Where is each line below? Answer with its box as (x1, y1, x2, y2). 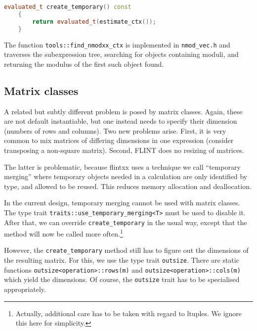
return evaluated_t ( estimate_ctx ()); (32, 18, 156, 25)
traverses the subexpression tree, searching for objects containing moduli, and (4, 49, 239, 59)
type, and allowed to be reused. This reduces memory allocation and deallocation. (4, 181, 252, 191)
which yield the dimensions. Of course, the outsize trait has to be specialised (4, 274, 240, 284)
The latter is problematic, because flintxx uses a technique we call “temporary (4, 161, 241, 172)
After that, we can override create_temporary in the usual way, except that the (4, 217, 247, 227)
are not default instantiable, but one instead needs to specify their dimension (4, 116, 237, 126)
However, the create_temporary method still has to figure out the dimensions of (4, 245, 249, 255)
